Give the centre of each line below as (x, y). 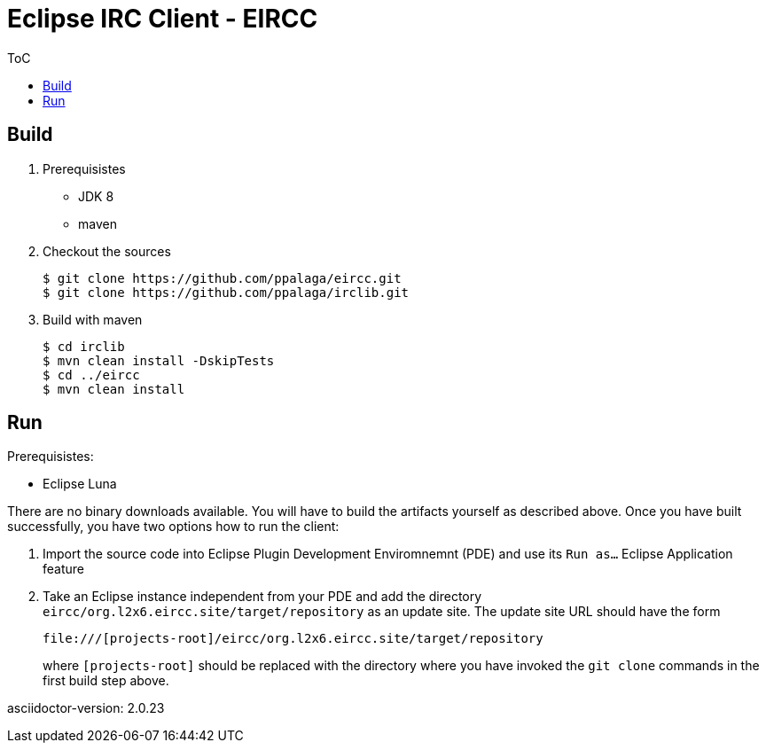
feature (63, 569)
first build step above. (106, 681)
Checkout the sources (107, 251)
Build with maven (93, 319)
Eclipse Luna (80, 484)
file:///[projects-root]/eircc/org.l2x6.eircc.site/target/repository (293, 639)
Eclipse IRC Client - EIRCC (163, 19)
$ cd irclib (84, 346)
